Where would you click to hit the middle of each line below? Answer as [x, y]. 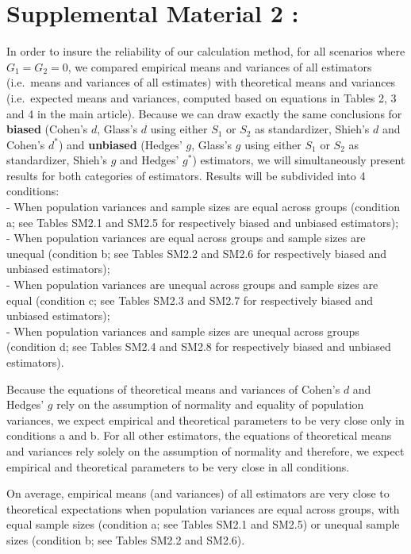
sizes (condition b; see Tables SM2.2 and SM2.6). [126, 539]
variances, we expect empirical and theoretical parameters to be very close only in [205, 419]
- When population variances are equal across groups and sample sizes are [186, 238]
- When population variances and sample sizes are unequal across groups [183, 331]
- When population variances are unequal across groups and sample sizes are [192, 285]
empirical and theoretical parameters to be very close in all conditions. [178, 466]
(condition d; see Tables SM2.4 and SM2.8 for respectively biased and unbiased [199, 346]
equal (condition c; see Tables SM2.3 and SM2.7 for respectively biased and [190, 300]
